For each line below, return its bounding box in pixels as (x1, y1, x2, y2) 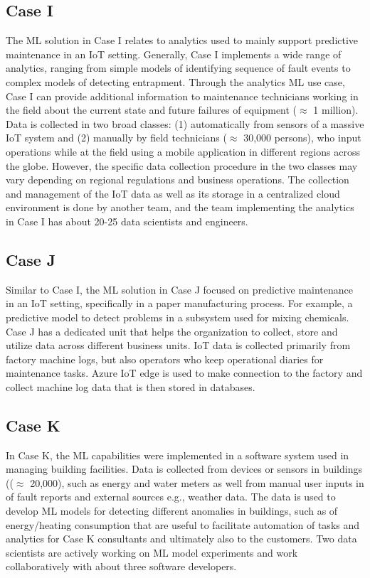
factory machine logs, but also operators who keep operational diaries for (6, 351, 324, 366)
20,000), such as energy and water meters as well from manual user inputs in (30, 475, 364, 490)
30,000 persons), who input (243, 130, 361, 145)
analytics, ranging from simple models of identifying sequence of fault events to (6, 60, 351, 75)
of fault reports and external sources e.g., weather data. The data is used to (6, 489, 336, 504)
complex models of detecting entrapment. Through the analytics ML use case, (6, 74, 345, 89)
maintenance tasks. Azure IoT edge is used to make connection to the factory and (6, 365, 363, 380)
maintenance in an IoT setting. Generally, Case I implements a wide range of (6, 46, 342, 61)
